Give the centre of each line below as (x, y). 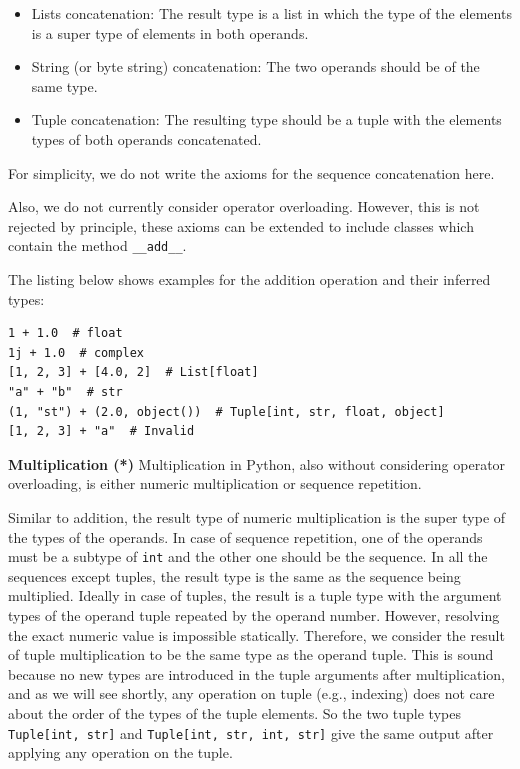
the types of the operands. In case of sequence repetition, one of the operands (245, 536)
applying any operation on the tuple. (120, 752)
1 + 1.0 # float (65, 333)
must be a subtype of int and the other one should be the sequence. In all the (248, 556)
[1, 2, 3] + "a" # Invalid (101, 431)
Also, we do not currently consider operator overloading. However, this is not (244, 206)
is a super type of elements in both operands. (170, 32)
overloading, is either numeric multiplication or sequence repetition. (215, 483)
